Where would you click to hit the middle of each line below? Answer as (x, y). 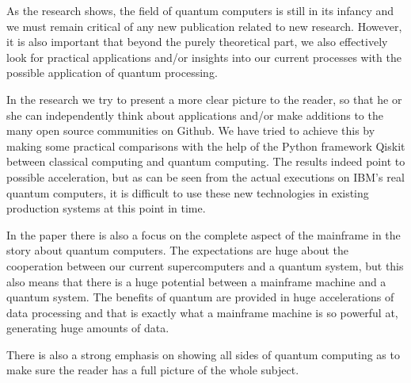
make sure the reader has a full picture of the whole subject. (153, 370)
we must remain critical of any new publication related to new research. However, (204, 26)
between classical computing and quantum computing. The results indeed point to (206, 161)
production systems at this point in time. (106, 208)
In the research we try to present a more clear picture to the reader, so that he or (204, 99)
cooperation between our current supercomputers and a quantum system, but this (205, 265)
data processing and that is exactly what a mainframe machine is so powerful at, (202, 312)
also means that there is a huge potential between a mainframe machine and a (196, 281)
